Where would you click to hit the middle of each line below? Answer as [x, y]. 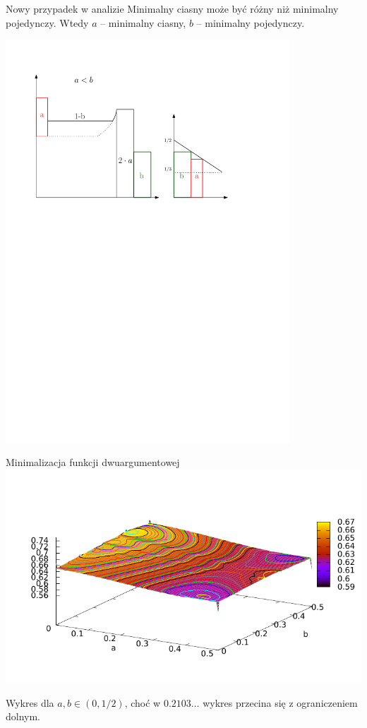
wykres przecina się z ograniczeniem [280, 702]
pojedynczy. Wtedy [47, 22]
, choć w [143, 702]
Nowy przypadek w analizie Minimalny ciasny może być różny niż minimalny [172, 8]
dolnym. [23, 716]
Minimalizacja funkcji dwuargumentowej [93, 462]
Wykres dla [30, 702]
